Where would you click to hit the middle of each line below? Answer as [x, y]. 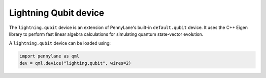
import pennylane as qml [50, 56]
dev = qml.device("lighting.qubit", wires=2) [75, 63]
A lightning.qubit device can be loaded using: [60, 43]
